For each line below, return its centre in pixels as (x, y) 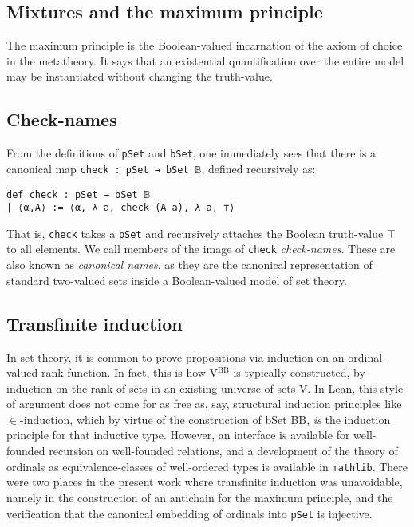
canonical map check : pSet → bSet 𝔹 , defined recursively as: (161, 168)
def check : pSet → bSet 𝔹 (79, 194)
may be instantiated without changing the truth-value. (140, 76)
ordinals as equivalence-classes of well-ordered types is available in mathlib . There (207, 466)
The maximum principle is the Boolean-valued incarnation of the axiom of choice (205, 45)
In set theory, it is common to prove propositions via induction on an (175, 357)
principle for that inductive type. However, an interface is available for (178, 435)
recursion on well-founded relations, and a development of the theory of (223, 451)
